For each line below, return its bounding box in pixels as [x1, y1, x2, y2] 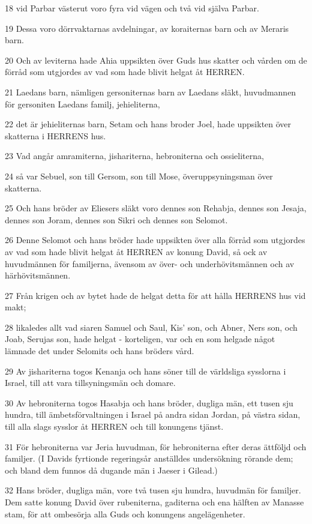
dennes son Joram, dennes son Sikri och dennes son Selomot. [5, 213, 228, 226]
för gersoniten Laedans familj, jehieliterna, [5, 97, 160, 110]
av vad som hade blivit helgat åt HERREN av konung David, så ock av [5, 245, 268, 257]
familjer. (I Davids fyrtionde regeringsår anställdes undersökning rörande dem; [5, 452, 293, 465]
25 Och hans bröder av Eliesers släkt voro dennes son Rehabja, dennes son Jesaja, [5, 202, 307, 214]
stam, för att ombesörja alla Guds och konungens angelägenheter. [5, 507, 245, 520]
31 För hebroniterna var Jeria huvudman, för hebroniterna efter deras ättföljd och [5, 440, 307, 453]
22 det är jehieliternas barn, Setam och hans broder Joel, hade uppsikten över [5, 118, 292, 130]
